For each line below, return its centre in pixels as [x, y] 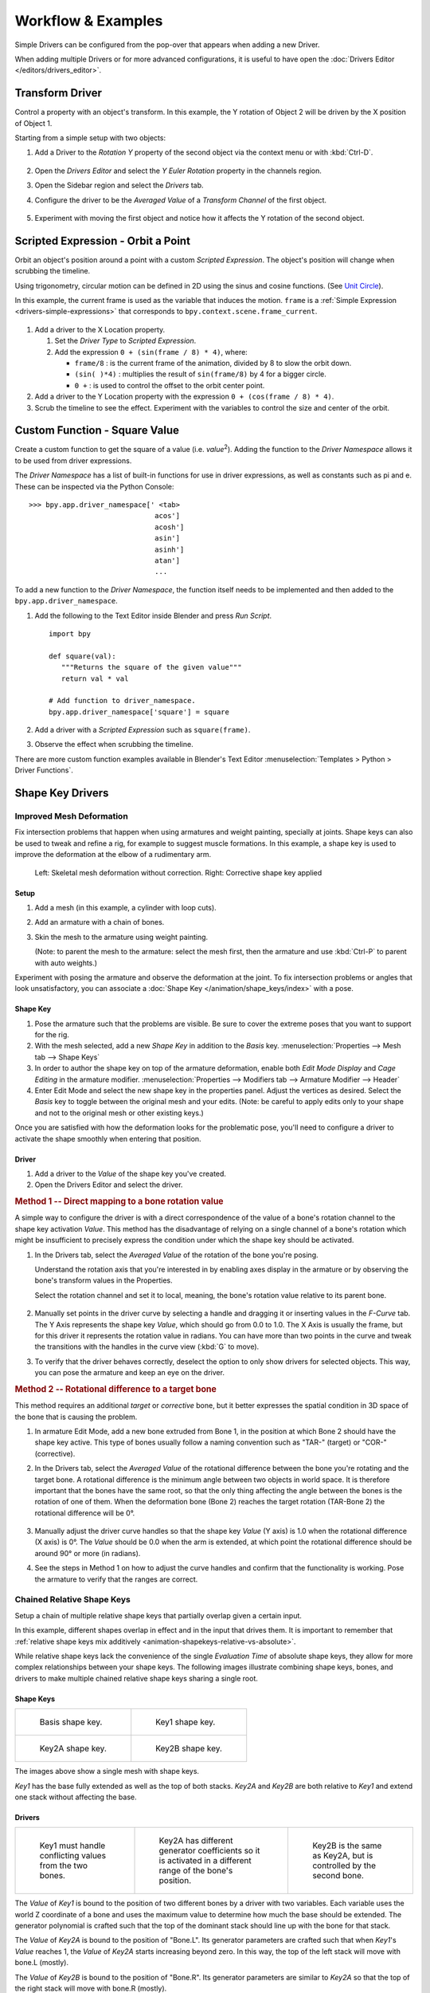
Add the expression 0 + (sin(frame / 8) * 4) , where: [151, 352]
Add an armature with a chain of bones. [100, 922]
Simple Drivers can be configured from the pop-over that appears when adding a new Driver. [167, 45]
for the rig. [52, 1035]
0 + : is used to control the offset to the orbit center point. [170, 385]
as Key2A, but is [342, 1856]
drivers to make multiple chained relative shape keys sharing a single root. [136, 1678]
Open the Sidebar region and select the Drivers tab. [119, 185]
